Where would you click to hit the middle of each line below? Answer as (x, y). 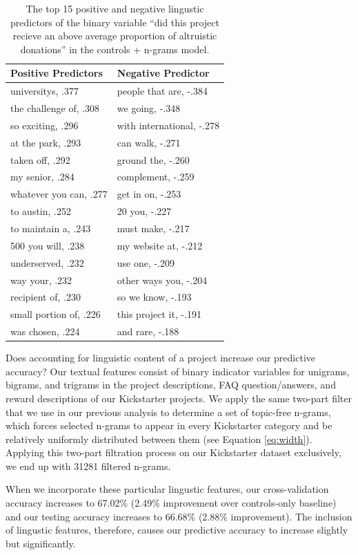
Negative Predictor (163, 73)
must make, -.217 (153, 228)
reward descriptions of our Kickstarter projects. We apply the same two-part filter (179, 398)
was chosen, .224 (45, 331)
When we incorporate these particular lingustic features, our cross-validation (167, 489)
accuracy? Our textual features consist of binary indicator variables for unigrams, (178, 371)
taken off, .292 (40, 159)
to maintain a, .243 (51, 228)
